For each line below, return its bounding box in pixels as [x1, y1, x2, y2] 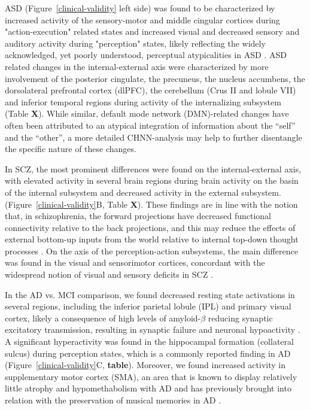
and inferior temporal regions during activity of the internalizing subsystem [5, 95, 281, 108]
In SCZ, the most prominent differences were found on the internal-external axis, [5, 162, 302, 175]
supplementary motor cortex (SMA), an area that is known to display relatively [5, 370, 297, 382]
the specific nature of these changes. [5, 142, 136, 155]
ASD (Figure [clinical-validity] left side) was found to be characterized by [5, 2, 275, 14]
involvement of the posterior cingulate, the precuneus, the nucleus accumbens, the [5, 72, 305, 84]
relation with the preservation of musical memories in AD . [5, 394, 221, 406]
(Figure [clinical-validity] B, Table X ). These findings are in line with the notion [5, 198, 298, 210]
